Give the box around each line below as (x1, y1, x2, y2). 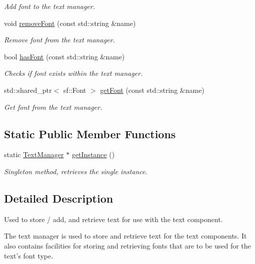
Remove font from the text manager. (4, 34, 115, 45)
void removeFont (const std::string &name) (4, 17, 136, 28)
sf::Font (63, 84, 86, 95)
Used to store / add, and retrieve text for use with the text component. (4, 214, 223, 224)
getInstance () (71, 149, 115, 160)
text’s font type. (4, 250, 53, 261)
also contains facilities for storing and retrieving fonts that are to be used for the (4, 240, 251, 251)
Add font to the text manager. (4, 1, 95, 11)
